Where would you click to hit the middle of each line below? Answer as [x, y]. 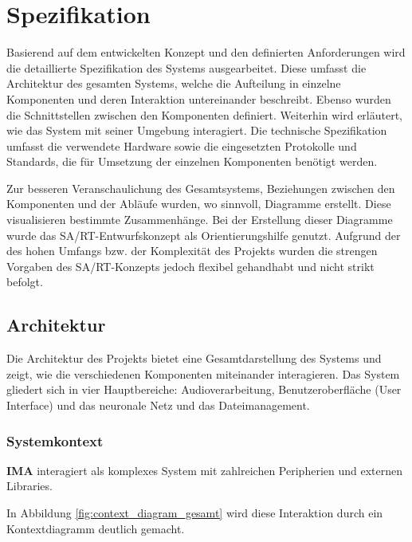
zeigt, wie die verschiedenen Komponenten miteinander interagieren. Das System [203, 373]
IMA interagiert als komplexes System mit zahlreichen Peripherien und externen [204, 470]
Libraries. [29, 486]
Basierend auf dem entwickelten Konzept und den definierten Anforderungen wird [206, 52]
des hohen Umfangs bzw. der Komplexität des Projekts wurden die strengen [192, 251]
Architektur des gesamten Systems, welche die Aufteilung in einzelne [174, 83]
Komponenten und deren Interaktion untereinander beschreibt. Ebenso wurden [199, 98]
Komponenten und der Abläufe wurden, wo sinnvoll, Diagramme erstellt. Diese [199, 204]
